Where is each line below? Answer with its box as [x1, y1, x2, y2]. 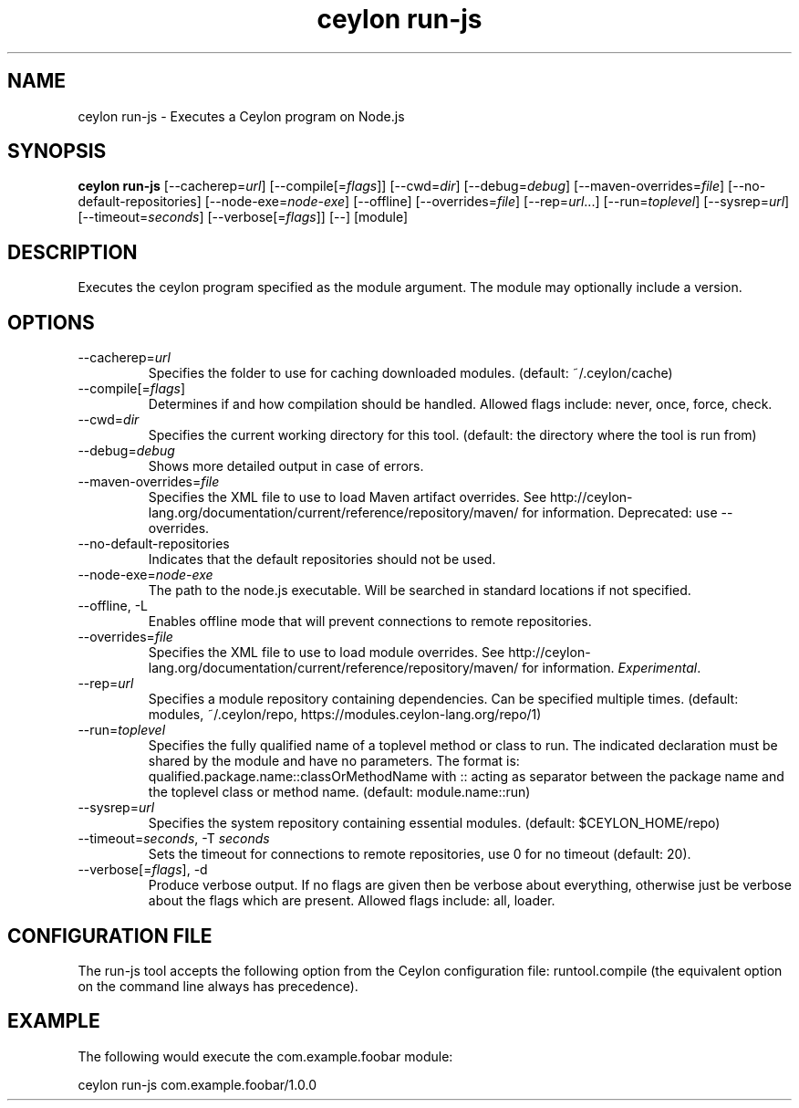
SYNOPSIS [7, 140, 107, 163]
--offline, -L [78, 598, 149, 614]
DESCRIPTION [7, 240, 138, 264]
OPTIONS [7, 310, 95, 334]
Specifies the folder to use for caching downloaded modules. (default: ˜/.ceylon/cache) [148, 365, 673, 382]
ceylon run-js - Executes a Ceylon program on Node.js [78, 108, 405, 124]
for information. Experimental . [522, 660, 701, 676]
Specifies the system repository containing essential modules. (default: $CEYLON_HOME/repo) [148, 815, 721, 831]
